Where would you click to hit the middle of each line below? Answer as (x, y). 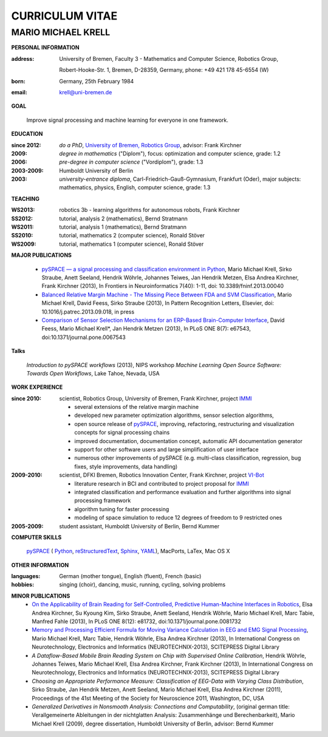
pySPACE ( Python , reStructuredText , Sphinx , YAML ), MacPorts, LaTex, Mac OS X (128, 551)
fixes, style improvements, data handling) (126, 466)
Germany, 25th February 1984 (97, 81)
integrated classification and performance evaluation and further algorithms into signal (183, 492)
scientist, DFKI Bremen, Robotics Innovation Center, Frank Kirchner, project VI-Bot (162, 475)
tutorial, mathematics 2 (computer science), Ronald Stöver (132, 236)
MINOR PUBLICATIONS (41, 596)
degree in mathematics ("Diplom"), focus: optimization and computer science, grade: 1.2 (170, 153)
